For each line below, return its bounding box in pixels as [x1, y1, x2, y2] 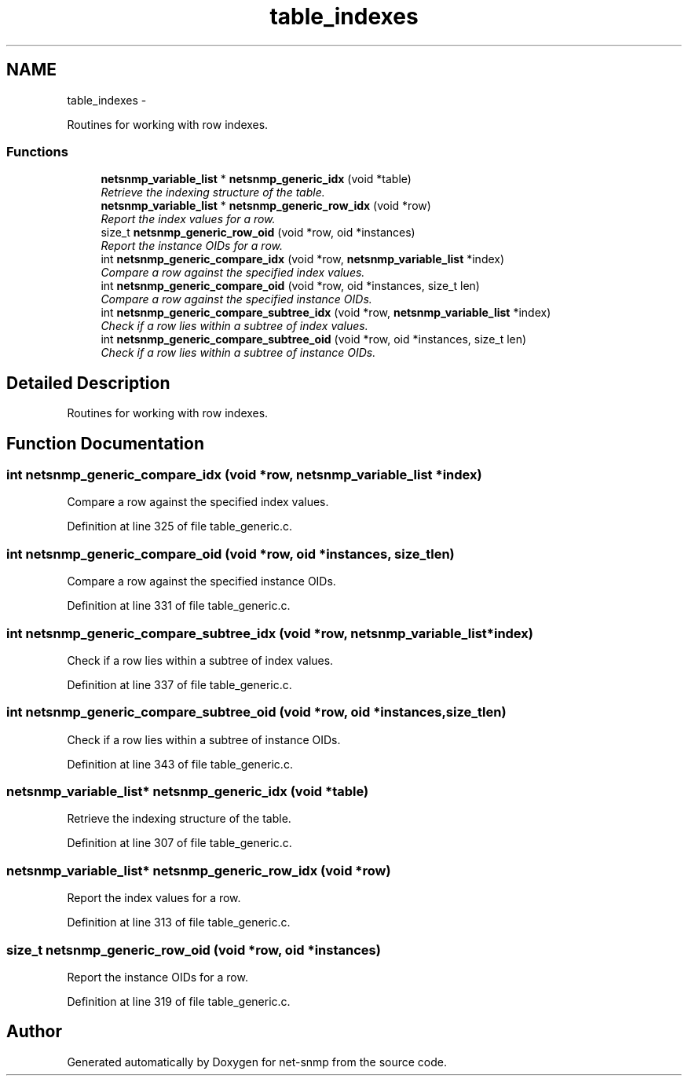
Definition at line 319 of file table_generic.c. [67, 994, 291, 1008]
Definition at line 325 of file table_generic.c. [67, 519, 293, 534]
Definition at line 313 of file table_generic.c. [67, 915, 291, 930]
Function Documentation [6, 433, 204, 453]
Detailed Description [6, 372, 170, 393]
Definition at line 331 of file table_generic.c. [67, 599, 291, 613]
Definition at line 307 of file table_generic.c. [67, 836, 292, 850]
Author [6, 1021, 62, 1042]
